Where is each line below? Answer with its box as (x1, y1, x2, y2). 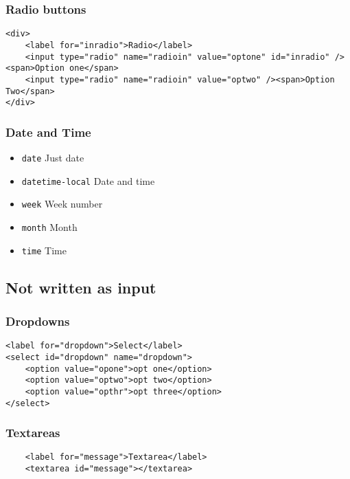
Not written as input (5, 276, 156, 298)
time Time (21, 243, 67, 257)
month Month (21, 220, 78, 234)
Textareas (5, 424, 60, 441)
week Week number (21, 197, 103, 211)
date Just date (21, 151, 84, 165)
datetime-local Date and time (21, 173, 155, 188)
